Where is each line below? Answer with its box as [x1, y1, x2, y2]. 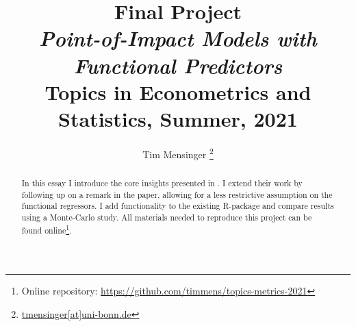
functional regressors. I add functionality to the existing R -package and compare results [21, 200, 334, 212]
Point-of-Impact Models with [39, 24, 317, 53]
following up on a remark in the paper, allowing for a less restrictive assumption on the [21, 188, 333, 200]
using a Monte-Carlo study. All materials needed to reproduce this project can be [21, 211, 312, 223]
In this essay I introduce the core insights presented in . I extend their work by [21, 177, 303, 188]
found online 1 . [21, 222, 72, 236]
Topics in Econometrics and [44, 77, 311, 105]
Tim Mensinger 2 [142, 145, 214, 161]
